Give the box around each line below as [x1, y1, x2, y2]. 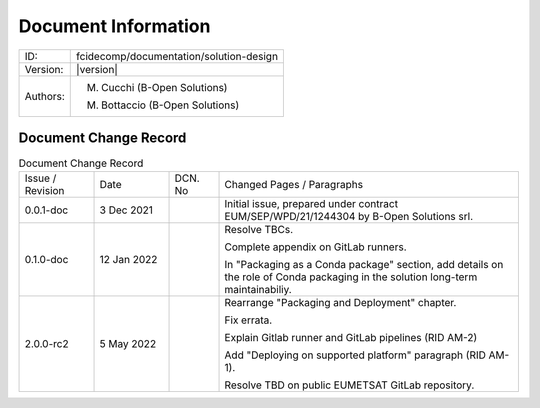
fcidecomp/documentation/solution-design [76, 49, 279, 63]
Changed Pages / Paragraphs [224, 178, 364, 192]
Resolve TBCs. [224, 223, 294, 237]
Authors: [24, 89, 65, 103]
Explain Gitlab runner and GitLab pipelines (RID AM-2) [224, 331, 478, 345]
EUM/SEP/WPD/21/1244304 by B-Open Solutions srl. [224, 210, 474, 224]
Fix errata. [224, 313, 273, 327]
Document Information [18, 15, 211, 37]
